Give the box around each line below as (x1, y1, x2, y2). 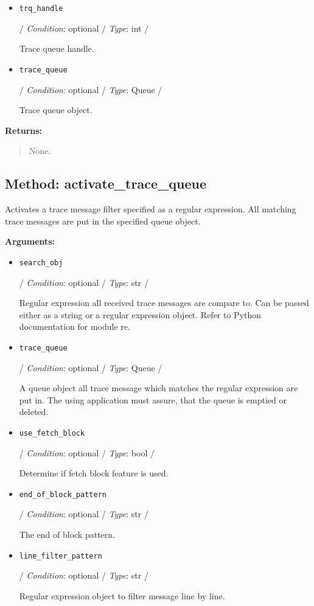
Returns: (5, 124, 43, 136)
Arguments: (5, 235, 55, 248)
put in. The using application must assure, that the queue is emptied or (19, 393, 287, 406)
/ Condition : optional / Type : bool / (19, 446, 155, 459)
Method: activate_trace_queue (5, 174, 206, 193)
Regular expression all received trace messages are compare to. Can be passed (19, 296, 309, 309)
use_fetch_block (19, 428, 85, 437)
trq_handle (19, 4, 63, 13)
